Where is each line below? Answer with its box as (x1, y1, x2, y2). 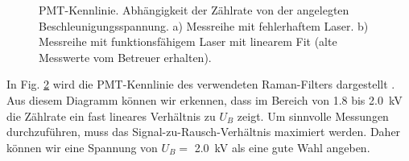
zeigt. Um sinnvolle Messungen (237, 107, 389, 124)
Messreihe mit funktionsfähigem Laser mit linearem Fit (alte (39, 33, 337, 50)
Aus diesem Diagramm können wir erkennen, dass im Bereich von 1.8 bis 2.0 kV (6, 91, 403, 108)
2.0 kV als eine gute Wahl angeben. (194, 138, 370, 155)
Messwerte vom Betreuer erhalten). (39, 48, 212, 65)
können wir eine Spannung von (6, 138, 158, 155)
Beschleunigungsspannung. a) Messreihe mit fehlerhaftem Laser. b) (39, 17, 369, 34)
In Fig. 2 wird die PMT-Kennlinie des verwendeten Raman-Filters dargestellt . (6, 76, 395, 93)
